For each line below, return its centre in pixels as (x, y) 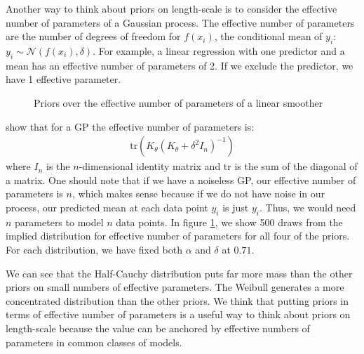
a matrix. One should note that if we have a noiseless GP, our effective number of (181, 179)
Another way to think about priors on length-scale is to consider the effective (171, 8)
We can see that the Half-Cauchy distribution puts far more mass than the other (179, 273)
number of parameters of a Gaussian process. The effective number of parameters (180, 22)
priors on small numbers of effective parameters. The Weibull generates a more (175, 287)
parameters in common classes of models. (94, 342)
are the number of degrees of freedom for (93, 36)
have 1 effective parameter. (63, 79)
